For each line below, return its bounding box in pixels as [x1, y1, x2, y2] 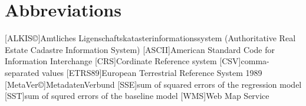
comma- [241, 55, 269, 67]
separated [5, 66, 40, 78]
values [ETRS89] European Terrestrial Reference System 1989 [42, 66, 262, 78]
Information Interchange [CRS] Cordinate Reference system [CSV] [5, 55, 241, 67]
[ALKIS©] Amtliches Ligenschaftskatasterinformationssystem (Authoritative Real [5, 32, 296, 44]
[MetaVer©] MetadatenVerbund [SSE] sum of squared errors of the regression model [5, 78, 302, 90]
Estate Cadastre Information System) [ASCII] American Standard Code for [5, 43, 275, 55]
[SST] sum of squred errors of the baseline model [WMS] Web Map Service [5, 90, 269, 102]
